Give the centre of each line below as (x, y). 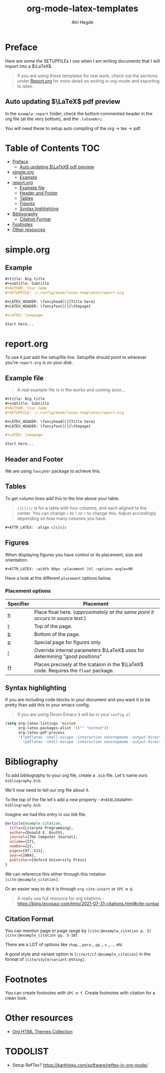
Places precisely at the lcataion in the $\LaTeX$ (89, 664)
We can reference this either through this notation (55, 874)
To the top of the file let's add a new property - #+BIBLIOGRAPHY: (69, 799)
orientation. (17, 560)
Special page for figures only (67, 642)
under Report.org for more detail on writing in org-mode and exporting (88, 81)
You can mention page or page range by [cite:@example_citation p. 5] (78, 931)
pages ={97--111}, (27, 851)
